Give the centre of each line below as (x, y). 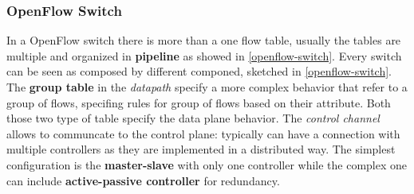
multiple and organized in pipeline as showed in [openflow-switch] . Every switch (204, 55)
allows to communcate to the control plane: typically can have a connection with (203, 133)
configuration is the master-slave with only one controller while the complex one (207, 164)
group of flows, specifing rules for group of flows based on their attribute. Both (199, 102)
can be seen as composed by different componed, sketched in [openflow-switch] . (199, 71)
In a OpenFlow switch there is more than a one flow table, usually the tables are (204, 40)
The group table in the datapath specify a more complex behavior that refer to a (207, 87)
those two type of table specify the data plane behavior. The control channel (193, 118)
